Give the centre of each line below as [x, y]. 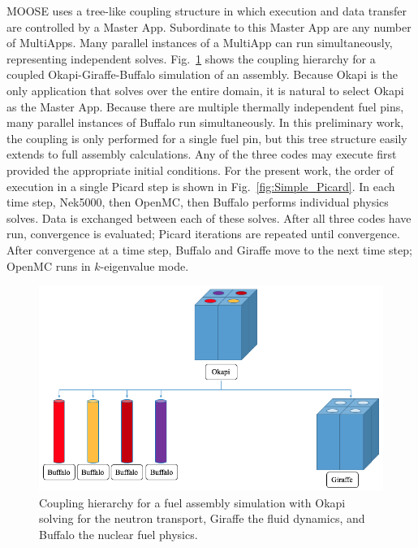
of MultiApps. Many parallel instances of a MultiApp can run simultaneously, [200, 43]
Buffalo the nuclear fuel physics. [119, 534]
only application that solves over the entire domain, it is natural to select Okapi [205, 90]
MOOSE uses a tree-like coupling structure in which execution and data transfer [207, 11]
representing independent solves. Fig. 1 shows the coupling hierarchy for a [191, 58]
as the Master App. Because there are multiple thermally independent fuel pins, [205, 106]
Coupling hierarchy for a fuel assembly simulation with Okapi [192, 502]
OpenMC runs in [49, 265]
